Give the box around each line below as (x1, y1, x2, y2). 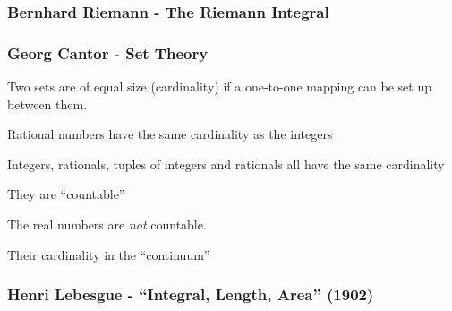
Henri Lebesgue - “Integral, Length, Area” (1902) (7, 283, 374, 306)
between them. (7, 94, 88, 113)
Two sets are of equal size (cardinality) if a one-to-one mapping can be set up (7, 77, 432, 96)
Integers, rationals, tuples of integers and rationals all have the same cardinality (7, 154, 445, 173)
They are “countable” (7, 185, 125, 203)
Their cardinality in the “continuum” (7, 245, 210, 263)
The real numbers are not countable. (7, 215, 207, 234)
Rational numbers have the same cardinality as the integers (7, 125, 333, 143)
